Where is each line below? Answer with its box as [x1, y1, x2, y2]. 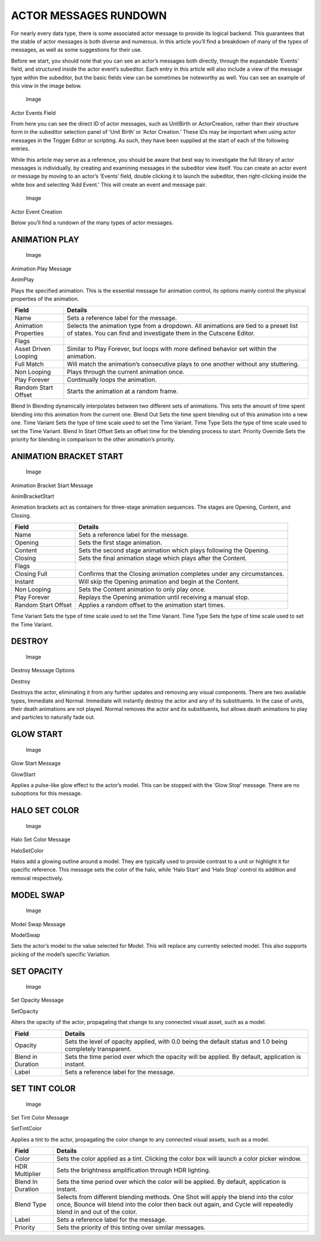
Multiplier [14, 1170, 41, 1178]
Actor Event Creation [11, 208, 62, 215]
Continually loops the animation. [67, 375, 157, 384]
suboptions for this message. [11, 790, 83, 797]
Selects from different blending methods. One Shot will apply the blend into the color [56, 1193, 294, 1201]
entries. [11, 145, 30, 152]
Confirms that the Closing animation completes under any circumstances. [78, 570, 285, 578]
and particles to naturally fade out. [11, 714, 95, 721]
